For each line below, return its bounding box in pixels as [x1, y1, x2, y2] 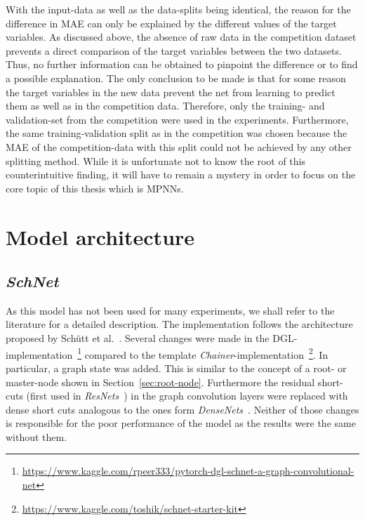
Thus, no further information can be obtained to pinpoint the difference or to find [6, 57, 358, 72]
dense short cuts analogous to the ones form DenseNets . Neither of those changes [6, 402, 359, 416]
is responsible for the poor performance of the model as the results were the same [6, 416, 356, 430]
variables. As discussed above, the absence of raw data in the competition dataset [6, 29, 357, 44]
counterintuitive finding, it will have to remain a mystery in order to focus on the [6, 167, 356, 182]
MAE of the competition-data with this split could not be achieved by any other [6, 139, 352, 154]
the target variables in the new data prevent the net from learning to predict [6, 84, 336, 99]
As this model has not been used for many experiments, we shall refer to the [6, 303, 335, 317]
